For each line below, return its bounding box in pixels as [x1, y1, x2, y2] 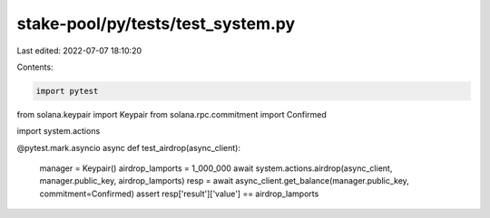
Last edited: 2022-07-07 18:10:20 [16, 45, 142, 56]
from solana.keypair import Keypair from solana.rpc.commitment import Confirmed [16, 109, 327, 119]
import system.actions [16, 126, 101, 137]
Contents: [16, 62, 54, 72]
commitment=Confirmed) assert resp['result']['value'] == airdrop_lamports [39, 188, 319, 199]
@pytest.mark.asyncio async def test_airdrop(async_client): [16, 142, 240, 153]
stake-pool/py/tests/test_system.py [16, 14, 296, 33]
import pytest [35, 86, 99, 96]
